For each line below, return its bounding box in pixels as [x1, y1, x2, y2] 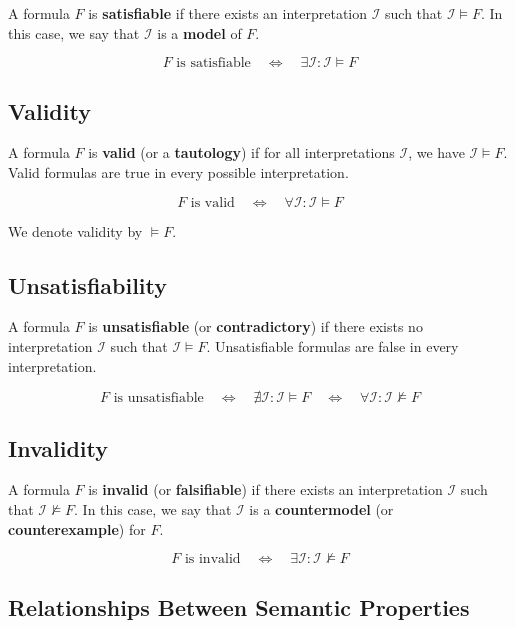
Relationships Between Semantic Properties [8, 591, 470, 622]
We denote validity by [8, 220, 143, 241]
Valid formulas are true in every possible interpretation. [8, 161, 349, 182]
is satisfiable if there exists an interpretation [88, 3, 368, 23]
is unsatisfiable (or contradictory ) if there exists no [88, 316, 423, 337]
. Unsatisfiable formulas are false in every [206, 335, 459, 356]
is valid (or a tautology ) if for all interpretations [88, 142, 395, 163]
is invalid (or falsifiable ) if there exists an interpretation [88, 479, 443, 500]
